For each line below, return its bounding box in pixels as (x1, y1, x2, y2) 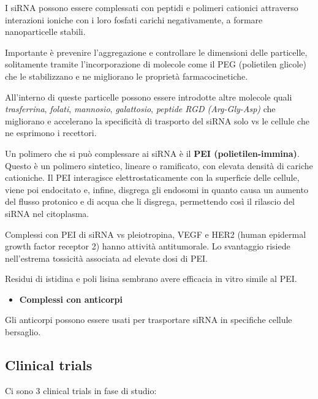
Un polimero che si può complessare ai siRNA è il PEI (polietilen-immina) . (5, 146, 300, 159)
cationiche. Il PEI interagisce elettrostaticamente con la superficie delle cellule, (5, 171, 300, 184)
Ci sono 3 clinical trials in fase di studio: (5, 384, 157, 397)
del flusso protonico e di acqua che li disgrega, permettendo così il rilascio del (5, 195, 295, 208)
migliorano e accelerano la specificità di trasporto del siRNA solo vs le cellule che (5, 114, 309, 127)
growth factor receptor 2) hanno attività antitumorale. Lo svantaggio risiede (5, 240, 290, 253)
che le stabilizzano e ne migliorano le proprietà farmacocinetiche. (5, 69, 248, 82)
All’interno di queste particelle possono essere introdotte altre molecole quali (5, 90, 292, 103)
